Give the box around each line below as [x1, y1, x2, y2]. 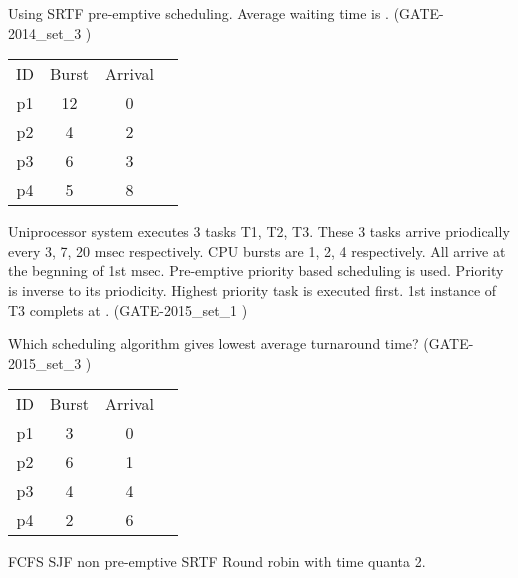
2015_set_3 [8, 352, 82, 373]
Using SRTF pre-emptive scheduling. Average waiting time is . [8, 3, 390, 23]
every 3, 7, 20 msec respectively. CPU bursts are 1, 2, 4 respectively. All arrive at [8, 240, 506, 261]
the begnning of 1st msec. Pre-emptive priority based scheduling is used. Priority [8, 260, 504, 281]
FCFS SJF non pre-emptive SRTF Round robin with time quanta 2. [8, 551, 426, 572]
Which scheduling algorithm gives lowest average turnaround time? [8, 333, 419, 354]
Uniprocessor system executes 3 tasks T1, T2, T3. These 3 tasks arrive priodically [8, 221, 510, 242]
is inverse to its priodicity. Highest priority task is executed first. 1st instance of [8, 279, 497, 300]
